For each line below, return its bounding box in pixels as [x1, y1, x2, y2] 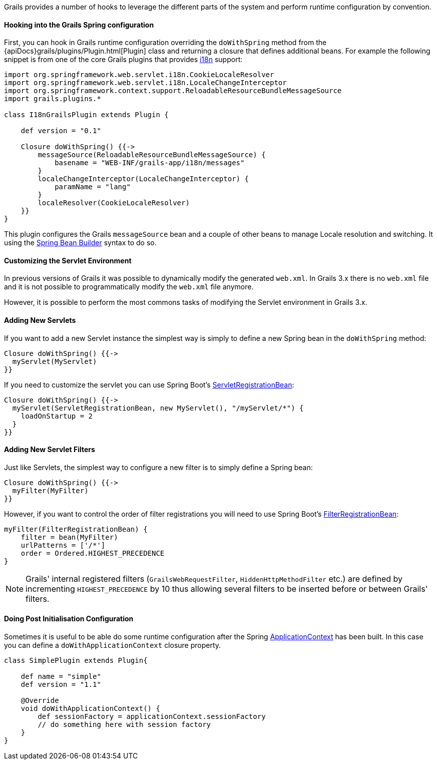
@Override [21, 696, 59, 705]
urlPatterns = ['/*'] [21, 541, 106, 549]
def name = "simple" [21, 672, 101, 681]
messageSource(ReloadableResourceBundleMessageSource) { [38, 151, 266, 159]
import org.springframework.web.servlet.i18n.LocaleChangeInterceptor [4, 79, 287, 87]
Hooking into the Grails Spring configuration [4, 20, 154, 29]
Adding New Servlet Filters [4, 445, 95, 454]
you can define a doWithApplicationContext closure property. [4, 641, 221, 650]
